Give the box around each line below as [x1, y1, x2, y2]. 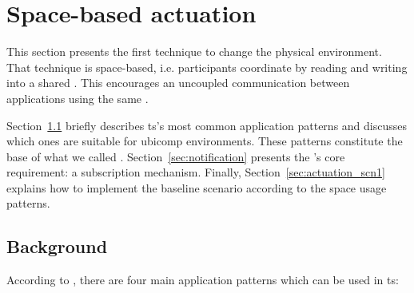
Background [6, 234, 108, 259]
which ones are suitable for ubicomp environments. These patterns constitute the [6, 133, 403, 149]
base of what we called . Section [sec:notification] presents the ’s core [6, 148, 345, 164]
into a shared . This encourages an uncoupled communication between [6, 74, 350, 91]
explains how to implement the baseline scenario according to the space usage [6, 179, 387, 196]
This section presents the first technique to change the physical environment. [6, 43, 382, 60]
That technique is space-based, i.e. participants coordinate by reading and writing [6, 58, 408, 75]
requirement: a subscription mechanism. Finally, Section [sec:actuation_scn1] [6, 164, 386, 180]
